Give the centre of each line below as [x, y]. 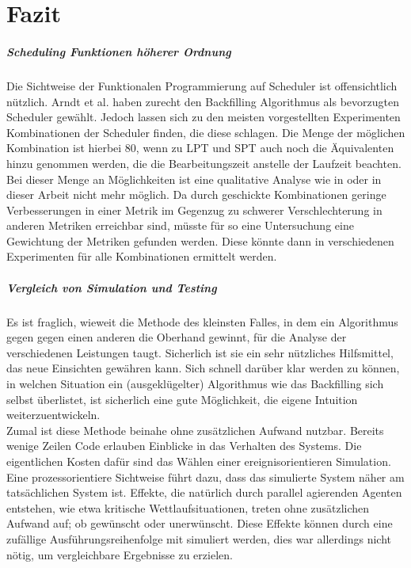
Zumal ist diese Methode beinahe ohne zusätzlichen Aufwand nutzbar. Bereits [195, 430]
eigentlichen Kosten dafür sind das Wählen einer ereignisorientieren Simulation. [199, 461]
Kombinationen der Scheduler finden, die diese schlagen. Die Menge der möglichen [206, 132]
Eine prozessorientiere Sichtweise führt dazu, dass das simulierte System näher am [205, 477]
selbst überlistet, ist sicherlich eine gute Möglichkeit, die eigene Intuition [182, 399]
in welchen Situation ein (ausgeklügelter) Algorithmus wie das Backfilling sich [195, 383]
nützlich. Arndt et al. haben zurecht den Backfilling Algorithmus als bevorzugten [203, 101]
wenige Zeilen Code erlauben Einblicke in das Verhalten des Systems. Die [184, 446]
